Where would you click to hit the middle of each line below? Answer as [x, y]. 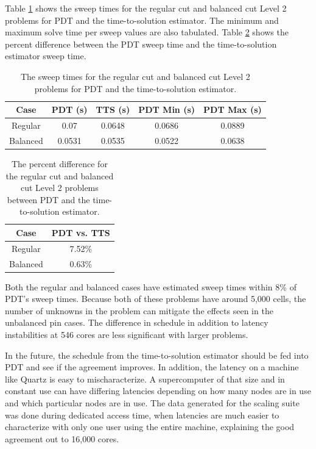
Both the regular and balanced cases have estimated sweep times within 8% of [151, 286]
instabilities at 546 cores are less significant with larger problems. [127, 335]
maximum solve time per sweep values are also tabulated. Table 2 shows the [147, 32]
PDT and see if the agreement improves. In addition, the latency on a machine [152, 367]
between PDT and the [48, 199]
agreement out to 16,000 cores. [62, 438]
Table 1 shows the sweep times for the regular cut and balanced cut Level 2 [146, 8]
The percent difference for [59, 163]
